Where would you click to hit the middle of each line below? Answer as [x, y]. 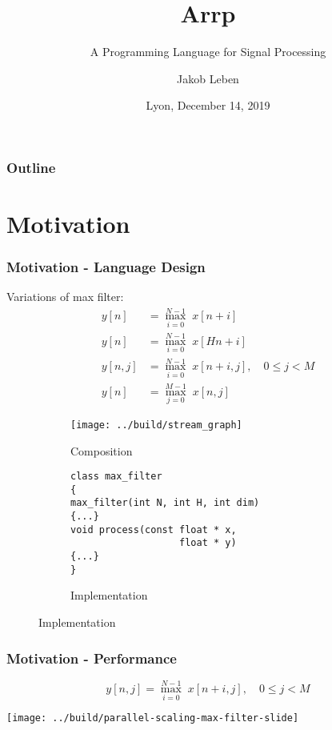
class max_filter [116, 477]
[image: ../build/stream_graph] [156, 425]
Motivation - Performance [92, 658]
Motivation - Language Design [106, 267]
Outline [31, 167]
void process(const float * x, [154, 529]
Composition [102, 450]
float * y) [208, 543]
